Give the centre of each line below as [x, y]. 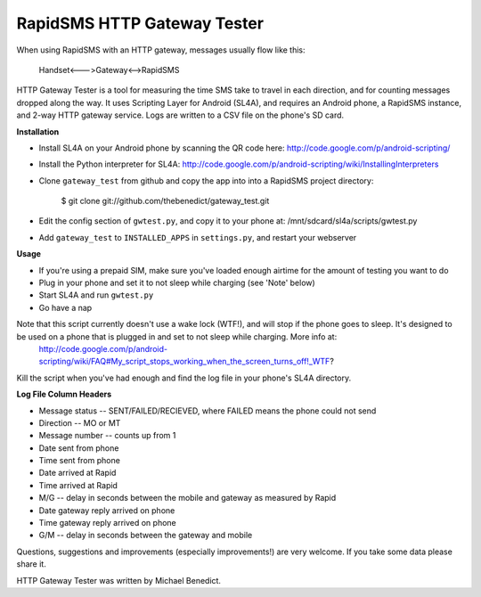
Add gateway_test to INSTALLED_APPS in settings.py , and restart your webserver [198, 237]
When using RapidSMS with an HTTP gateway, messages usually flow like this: [161, 50]
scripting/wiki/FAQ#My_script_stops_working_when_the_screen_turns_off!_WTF [184, 362]
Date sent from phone [79, 448]
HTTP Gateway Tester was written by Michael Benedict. [119, 580]
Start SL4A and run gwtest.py [96, 295]
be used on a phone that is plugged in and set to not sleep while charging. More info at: [177, 336]
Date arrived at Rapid [77, 473]
